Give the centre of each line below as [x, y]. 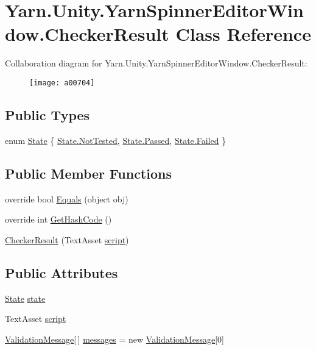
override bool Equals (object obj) [67, 198]
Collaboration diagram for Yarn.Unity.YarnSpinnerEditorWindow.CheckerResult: [156, 63]
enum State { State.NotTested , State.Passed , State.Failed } [116, 140]
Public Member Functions [88, 173]
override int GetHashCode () [58, 219]
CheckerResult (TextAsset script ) [67, 239]
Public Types [47, 114]
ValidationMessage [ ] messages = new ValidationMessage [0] [114, 339]
